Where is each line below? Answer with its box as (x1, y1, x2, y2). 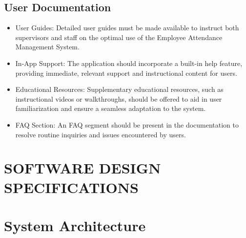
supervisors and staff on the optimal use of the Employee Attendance (15, 32, 223, 42)
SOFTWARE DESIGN (4, 158, 161, 178)
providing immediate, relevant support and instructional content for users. (15, 67, 237, 78)
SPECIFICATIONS (4, 177, 139, 197)
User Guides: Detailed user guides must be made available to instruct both (15, 22, 239, 33)
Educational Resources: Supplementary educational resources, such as (15, 84, 224, 94)
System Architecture (4, 215, 146, 235)
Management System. (15, 42, 80, 52)
